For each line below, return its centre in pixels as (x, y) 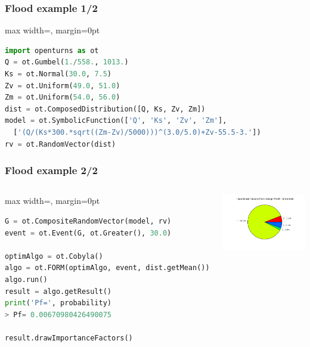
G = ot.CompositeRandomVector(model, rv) (88, 221)
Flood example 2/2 (51, 170)
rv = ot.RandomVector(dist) (61, 144)
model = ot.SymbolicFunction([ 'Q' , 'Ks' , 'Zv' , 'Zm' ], (116, 121)
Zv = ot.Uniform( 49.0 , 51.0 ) (63, 86)
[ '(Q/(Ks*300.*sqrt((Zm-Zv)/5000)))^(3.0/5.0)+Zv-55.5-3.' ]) (137, 132)
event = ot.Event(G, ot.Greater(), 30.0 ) (88, 233)
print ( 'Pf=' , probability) (58, 303)
